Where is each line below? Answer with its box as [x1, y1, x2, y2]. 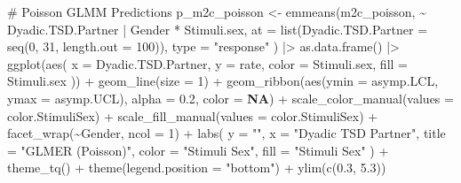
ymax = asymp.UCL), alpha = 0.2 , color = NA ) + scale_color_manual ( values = [7, 88, 454, 107]
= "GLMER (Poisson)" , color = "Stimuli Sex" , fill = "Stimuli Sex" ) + [7, 141, 389, 159]
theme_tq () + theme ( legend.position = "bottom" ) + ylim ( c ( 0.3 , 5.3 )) [7, 158, 386, 177]
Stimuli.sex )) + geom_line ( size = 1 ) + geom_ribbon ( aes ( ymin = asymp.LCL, [7, 72, 439, 90]
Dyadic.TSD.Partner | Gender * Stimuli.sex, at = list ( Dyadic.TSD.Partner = [7, 19, 428, 38]
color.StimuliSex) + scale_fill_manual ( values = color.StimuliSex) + [7, 106, 378, 125]
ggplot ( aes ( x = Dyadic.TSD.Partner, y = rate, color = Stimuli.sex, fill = [7, 54, 408, 72]
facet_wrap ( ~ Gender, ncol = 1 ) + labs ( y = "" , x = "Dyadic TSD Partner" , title [7, 124, 446, 142]
